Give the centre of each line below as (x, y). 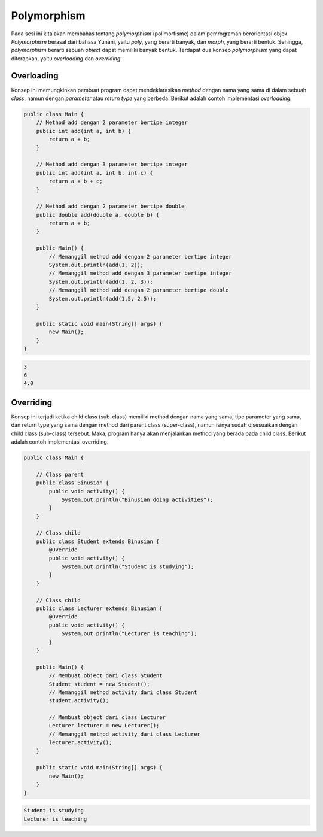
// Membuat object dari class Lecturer (107, 718)
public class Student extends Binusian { (98, 541)
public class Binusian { (73, 483)
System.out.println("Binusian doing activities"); (137, 499)
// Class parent (60, 474)
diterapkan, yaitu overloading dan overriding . (67, 58)
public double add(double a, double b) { (98, 215)
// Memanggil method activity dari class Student (123, 692)
